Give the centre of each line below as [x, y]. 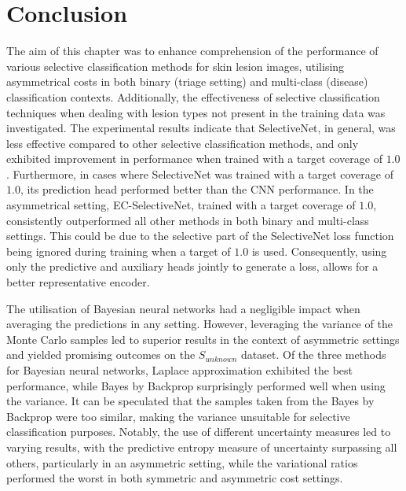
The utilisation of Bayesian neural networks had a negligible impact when [183, 308]
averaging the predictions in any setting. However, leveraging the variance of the [199, 324]
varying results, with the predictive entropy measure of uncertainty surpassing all [202, 447]
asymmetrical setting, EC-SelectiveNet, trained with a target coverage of [181, 205]
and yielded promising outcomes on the [101, 354]
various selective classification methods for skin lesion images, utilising [176, 66]
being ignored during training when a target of [119, 251]
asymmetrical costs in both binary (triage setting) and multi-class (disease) [187, 81]
